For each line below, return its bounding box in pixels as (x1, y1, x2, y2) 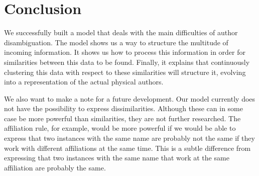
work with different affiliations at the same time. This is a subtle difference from (4, 142, 251, 153)
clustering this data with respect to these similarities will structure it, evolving (4, 66, 246, 77)
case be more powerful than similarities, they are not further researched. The (4, 113, 241, 123)
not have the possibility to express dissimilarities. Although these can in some (4, 103, 243, 114)
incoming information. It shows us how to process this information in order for (4, 47, 245, 57)
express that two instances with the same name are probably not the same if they (4, 133, 255, 143)
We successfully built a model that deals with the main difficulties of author (4, 27, 238, 38)
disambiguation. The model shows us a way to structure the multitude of (4, 37, 228, 47)
